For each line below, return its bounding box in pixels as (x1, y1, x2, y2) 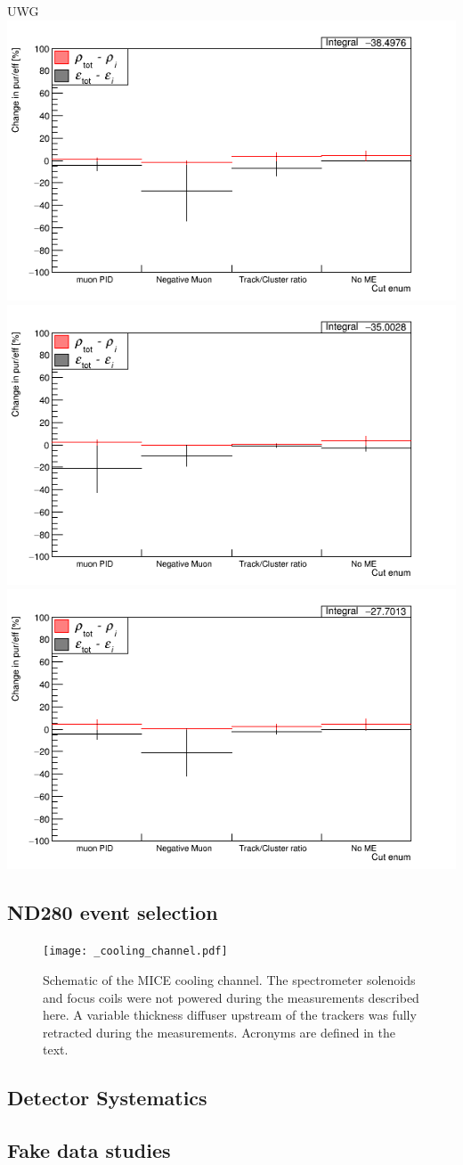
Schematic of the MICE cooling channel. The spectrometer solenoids (43, 970, 416, 989)
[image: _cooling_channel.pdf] (43, 945, 228, 958)
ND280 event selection (7, 898, 218, 926)
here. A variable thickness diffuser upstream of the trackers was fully (43, 1005, 417, 1024)
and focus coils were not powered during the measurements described (43, 988, 419, 1006)
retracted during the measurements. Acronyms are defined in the (43, 1022, 395, 1041)
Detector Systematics (7, 1084, 207, 1112)
